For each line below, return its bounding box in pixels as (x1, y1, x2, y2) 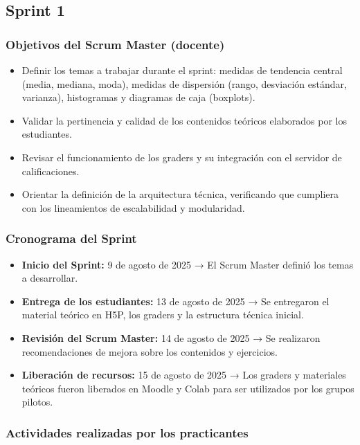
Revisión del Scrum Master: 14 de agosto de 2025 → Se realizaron (21, 330, 321, 345)
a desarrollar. (21, 271, 78, 285)
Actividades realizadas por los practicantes (6, 424, 249, 441)
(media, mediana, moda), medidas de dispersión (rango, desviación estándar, (21, 76, 347, 91)
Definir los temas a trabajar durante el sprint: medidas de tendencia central (21, 63, 343, 77)
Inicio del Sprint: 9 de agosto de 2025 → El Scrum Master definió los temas (21, 257, 354, 271)
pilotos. (21, 394, 53, 409)
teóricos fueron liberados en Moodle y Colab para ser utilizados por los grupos (21, 381, 354, 395)
